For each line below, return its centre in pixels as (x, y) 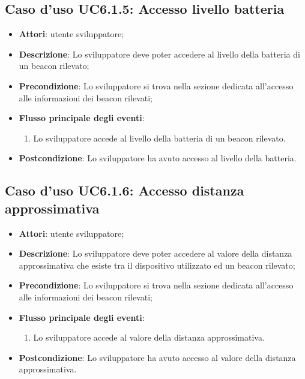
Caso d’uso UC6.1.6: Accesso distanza (125, 190)
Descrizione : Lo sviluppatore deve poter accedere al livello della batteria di (159, 54)
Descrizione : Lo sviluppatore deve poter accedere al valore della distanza (156, 253)
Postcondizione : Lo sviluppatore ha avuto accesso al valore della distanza (157, 357)
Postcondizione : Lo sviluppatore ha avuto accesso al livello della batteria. (158, 158)
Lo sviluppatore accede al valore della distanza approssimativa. (149, 337)
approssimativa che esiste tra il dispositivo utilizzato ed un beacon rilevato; (157, 265)
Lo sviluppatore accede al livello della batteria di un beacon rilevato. (159, 138)
